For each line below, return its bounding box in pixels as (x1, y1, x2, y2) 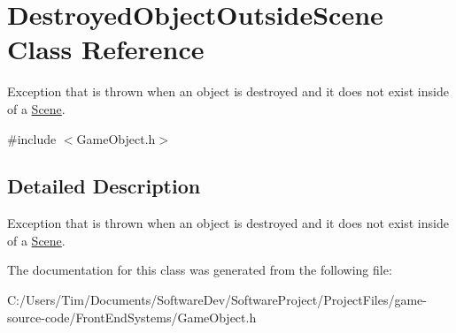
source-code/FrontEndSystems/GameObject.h (7, 307, 257, 326)
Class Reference (7, 31, 205, 67)
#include (7, 129, 57, 148)
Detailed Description (7, 172, 201, 200)
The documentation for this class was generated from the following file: (7, 261, 392, 279)
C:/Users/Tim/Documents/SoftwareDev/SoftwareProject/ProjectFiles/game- (7, 291, 427, 309)
